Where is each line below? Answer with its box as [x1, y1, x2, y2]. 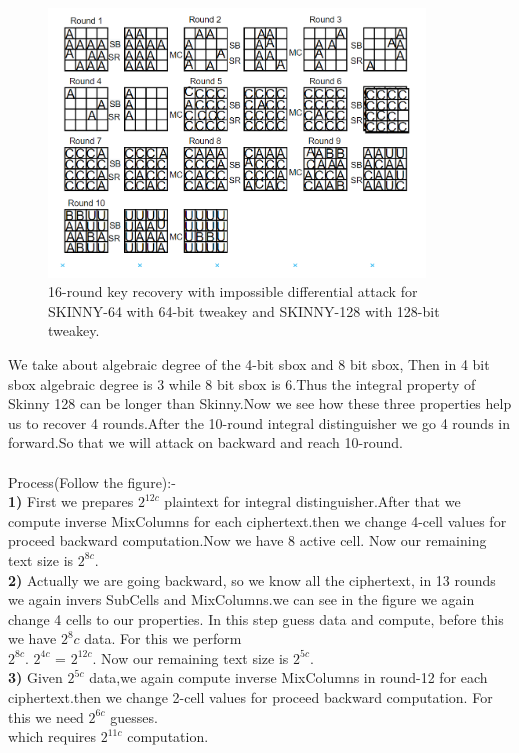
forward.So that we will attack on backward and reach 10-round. [8, 432, 403, 453]
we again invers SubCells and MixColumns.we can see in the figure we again [8, 589, 475, 610]
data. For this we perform [84, 628, 242, 649]
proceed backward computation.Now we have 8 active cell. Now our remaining [8, 530, 487, 551]
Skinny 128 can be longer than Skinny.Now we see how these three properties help [8, 393, 512, 414]
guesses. [110, 706, 158, 727]
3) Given [8, 667, 63, 688]
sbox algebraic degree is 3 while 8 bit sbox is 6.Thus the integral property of [8, 373, 476, 394]
